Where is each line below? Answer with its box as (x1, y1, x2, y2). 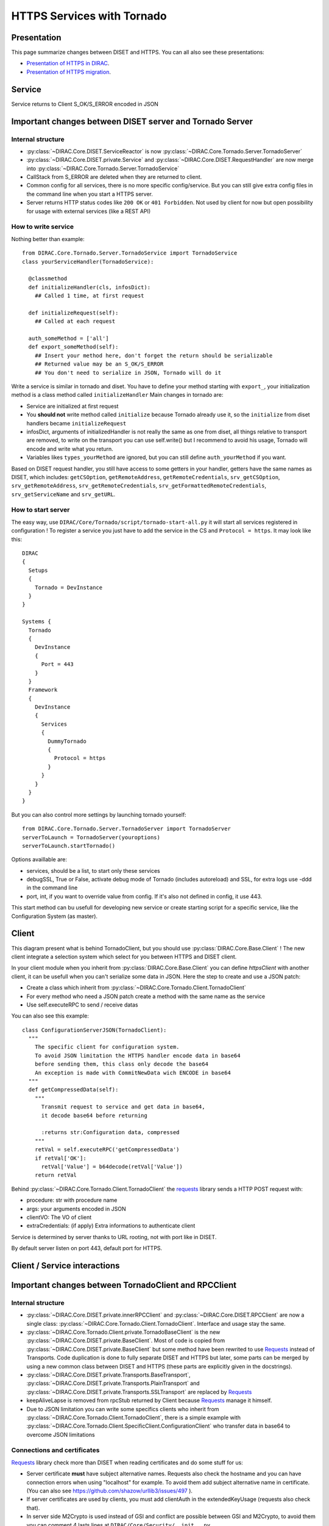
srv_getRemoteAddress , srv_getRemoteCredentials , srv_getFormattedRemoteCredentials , (11, 482, 267, 490)
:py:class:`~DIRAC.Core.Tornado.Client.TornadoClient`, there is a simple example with (26, 1414, 241, 1421)
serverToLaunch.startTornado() (22, 842, 116, 849)
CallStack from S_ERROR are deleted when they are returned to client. (26, 173, 202, 181)
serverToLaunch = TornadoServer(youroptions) (22, 834, 161, 841)
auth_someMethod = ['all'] (28, 335, 109, 342)
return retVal (34, 1172, 77, 1179)
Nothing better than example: (11, 235, 85, 242)
